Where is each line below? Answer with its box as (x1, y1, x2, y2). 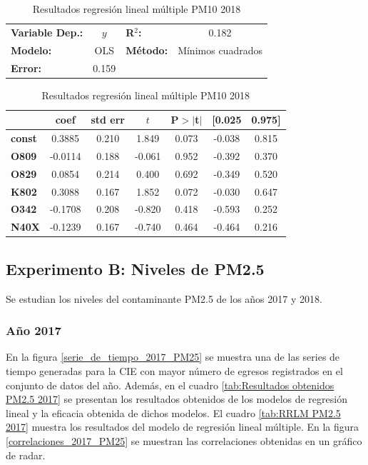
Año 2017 (6, 321, 61, 339)
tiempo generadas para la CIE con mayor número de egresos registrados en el (6, 363, 343, 378)
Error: (11, 60, 42, 75)
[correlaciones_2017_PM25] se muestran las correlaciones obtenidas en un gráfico (6, 433, 362, 448)
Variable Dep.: (11, 24, 83, 39)
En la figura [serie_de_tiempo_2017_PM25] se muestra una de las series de (6, 349, 340, 364)
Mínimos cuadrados (178, 42, 262, 57)
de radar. (6, 447, 46, 462)
